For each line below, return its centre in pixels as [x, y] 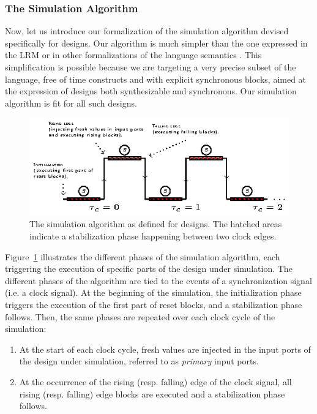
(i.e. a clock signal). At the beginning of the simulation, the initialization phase [153, 292]
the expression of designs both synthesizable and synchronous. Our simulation [151, 91]
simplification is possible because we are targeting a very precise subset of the [151, 67]
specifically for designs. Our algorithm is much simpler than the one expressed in [156, 43]
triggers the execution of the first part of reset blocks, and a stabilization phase [154, 304]
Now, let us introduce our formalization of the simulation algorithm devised [147, 31]
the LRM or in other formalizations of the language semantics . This [133, 55]
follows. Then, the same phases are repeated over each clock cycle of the [140, 316]
